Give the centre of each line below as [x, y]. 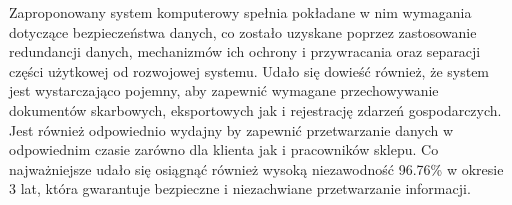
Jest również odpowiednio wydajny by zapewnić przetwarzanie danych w [231, 129]
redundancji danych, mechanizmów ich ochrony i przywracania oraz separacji [245, 51]
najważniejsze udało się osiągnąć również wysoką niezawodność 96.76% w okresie [256, 168]
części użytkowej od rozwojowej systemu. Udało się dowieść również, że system [249, 70]
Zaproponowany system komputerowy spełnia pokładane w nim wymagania [240, 12]
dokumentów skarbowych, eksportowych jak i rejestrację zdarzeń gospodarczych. [255, 109]
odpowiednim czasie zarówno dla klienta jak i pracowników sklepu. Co [224, 149]
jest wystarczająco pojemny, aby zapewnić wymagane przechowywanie [224, 90]
